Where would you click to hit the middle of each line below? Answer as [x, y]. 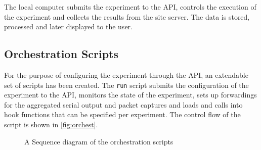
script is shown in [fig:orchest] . [51, 124]
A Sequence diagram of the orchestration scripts [99, 141]
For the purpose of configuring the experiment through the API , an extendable [126, 74]
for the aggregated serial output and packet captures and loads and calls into [123, 104]
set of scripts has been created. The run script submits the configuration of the [126, 85]
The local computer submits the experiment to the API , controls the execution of [130, 7]
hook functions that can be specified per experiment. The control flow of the [122, 114]
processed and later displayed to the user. [68, 27]
